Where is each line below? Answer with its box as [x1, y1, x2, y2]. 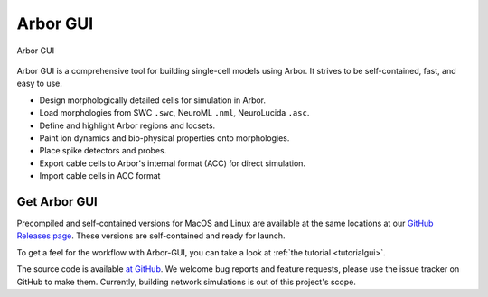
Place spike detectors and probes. [39, 145, 167, 156]
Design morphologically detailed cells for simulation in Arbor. [39, 95, 267, 106]
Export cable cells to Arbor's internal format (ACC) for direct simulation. [39, 158, 306, 169]
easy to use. [16, 78, 62, 89]
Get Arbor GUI [16, 194, 99, 209]
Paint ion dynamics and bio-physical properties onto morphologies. [39, 132, 290, 144]
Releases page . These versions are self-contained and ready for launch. [16, 230, 286, 241]
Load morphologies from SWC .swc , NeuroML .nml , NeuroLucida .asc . [39, 107, 310, 118]
